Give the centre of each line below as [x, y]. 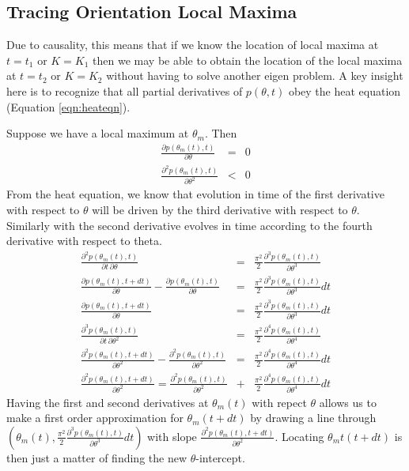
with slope [172, 436]
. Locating [299, 436]
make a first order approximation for [95, 418]
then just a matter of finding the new [97, 457]
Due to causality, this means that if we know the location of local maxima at [193, 45]
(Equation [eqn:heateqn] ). [68, 106]
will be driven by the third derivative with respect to [220, 209]
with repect [279, 402]
